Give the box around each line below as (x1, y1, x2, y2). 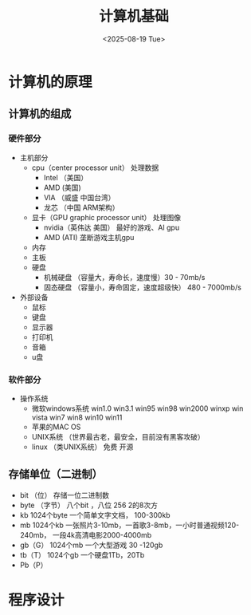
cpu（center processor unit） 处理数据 (31, 163, 159, 172)
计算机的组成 (8, 107, 72, 120)
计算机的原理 (8, 73, 93, 91)
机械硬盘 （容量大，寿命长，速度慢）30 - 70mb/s (43, 272, 206, 282)
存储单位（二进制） (8, 467, 103, 481)
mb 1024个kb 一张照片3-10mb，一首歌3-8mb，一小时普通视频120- (19, 520, 240, 530)
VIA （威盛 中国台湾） (43, 192, 116, 202)
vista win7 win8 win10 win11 (31, 412, 123, 422)
